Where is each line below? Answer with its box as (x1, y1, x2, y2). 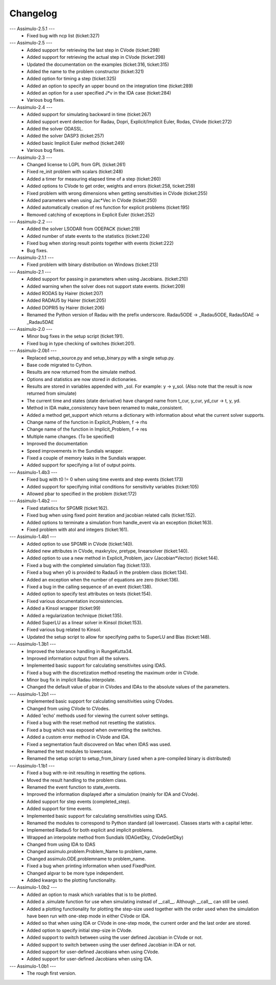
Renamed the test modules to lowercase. (27, 748, 113, 754)
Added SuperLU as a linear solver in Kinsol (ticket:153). (27, 619, 143, 625)
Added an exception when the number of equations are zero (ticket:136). (27, 576, 180, 583)
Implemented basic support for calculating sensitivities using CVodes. (27, 698, 174, 704)
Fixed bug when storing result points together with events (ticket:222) (27, 240, 174, 247)
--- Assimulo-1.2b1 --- (9, 691, 56, 697)
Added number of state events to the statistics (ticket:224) (27, 233, 150, 239)
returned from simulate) (27, 390, 77, 396)
